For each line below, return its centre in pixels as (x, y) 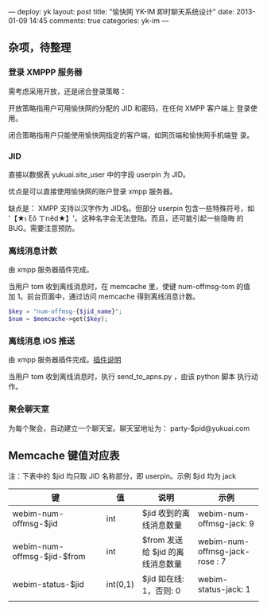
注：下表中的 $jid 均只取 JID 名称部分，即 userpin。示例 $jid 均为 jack (122, 476)
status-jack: (221, 589)
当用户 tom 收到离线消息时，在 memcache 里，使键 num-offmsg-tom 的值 (130, 287)
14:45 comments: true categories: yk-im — (99, 21)
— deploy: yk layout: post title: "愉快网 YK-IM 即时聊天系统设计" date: (122, 12)
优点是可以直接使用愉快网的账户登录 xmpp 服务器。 (93, 191)
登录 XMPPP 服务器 (45, 72)
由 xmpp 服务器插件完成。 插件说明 (65, 360)
